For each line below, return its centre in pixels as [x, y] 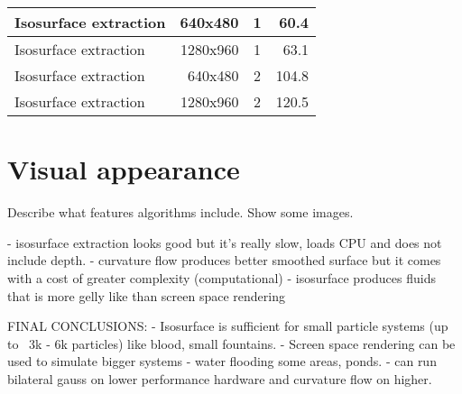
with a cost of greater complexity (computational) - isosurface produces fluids [222, 277]
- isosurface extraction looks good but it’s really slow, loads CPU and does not [225, 242]
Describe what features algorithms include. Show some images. [180, 212]
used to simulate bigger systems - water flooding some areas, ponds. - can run [222, 361]
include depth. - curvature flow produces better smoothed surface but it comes [224, 260]
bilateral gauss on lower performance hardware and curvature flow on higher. [220, 378]
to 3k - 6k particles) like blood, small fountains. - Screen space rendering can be [231, 343]
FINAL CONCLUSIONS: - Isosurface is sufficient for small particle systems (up [228, 326]
